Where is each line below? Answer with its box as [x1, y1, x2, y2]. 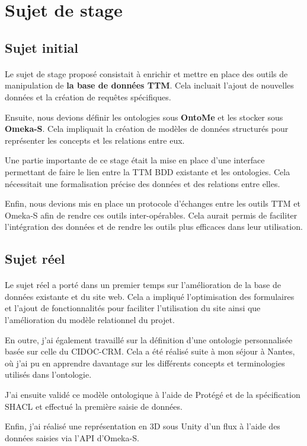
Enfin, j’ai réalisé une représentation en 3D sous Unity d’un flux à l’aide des [5, 420, 280, 432]
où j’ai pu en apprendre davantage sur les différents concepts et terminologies [5, 356, 285, 369]
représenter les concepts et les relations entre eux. [5, 134, 185, 146]
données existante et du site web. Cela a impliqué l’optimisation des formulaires [5, 290, 295, 302]
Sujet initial [5, 38, 79, 56]
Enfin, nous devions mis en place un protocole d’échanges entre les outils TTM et [5, 197, 300, 210]
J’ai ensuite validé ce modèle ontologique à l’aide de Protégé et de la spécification [5, 388, 300, 400]
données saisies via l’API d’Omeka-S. [5, 431, 139, 444]
